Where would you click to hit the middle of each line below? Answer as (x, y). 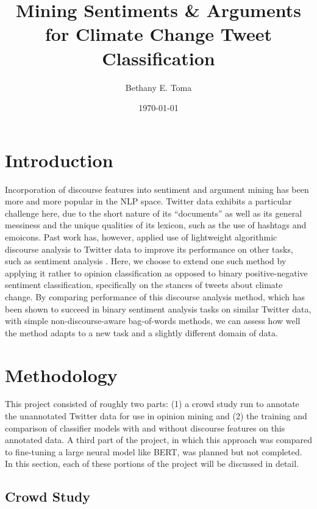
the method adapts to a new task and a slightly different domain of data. (141, 332)
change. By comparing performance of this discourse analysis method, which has (155, 296)
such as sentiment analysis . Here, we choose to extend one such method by (146, 261)
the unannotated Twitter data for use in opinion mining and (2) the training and (156, 416)
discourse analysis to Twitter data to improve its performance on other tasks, (149, 249)
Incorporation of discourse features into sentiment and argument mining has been (157, 189)
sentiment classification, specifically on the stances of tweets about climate (144, 285)
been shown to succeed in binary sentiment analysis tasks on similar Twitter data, (158, 309)
